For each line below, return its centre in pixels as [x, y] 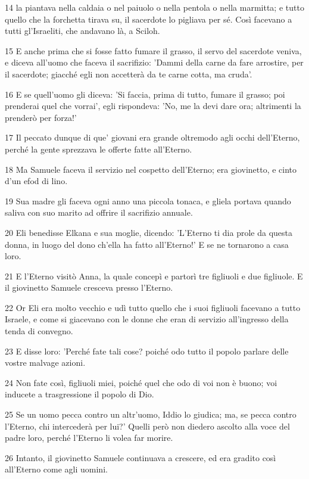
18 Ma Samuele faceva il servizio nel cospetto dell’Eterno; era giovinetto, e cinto [151, 169]
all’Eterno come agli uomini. [56, 469]
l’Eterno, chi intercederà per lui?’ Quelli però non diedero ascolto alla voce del [147, 426]
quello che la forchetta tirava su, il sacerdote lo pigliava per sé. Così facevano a [149, 19]
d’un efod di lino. [36, 181]
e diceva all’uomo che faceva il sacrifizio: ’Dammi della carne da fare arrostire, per [154, 62]
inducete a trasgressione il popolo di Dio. [79, 394]
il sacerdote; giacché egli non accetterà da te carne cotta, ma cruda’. [129, 74]
